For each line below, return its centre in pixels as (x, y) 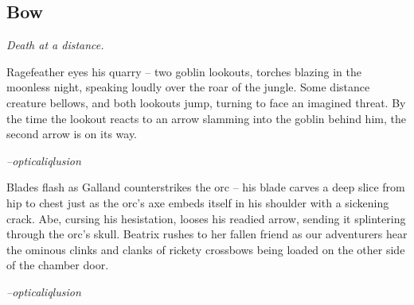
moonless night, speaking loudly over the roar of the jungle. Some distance (188, 87)
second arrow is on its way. (72, 134)
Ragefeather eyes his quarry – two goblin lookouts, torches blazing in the (184, 71)
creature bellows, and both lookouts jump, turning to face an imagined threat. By (206, 102)
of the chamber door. (58, 265)
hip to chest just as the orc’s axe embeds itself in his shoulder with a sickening (198, 202)
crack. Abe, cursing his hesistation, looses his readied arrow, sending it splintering (206, 218)
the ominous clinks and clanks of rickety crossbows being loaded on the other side (206, 249)
